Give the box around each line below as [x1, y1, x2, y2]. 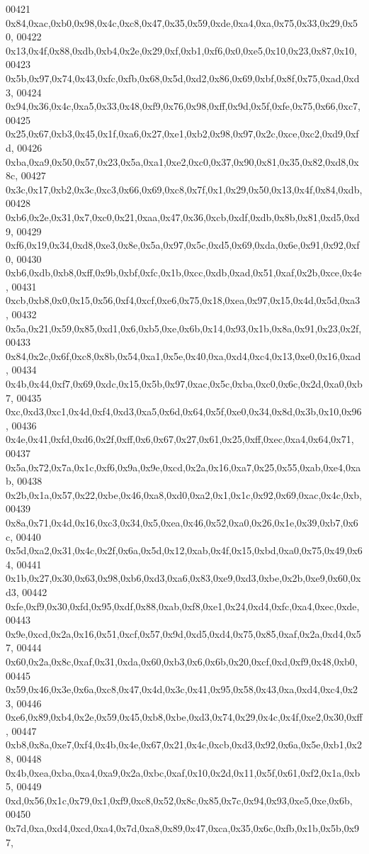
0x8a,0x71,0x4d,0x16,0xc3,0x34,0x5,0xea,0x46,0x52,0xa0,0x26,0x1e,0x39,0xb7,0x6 [6, 515, 358, 529]
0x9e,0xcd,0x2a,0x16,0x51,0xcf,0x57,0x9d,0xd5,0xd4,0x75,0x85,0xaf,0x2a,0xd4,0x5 [6, 626, 361, 641]
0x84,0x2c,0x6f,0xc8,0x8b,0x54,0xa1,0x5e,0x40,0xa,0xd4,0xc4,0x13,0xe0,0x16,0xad [6, 348, 361, 363]
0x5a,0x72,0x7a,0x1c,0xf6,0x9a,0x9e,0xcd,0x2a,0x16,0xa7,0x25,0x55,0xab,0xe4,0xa [6, 459, 361, 474]
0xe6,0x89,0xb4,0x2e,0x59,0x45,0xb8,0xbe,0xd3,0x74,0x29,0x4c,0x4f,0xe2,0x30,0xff [6, 709, 363, 724]
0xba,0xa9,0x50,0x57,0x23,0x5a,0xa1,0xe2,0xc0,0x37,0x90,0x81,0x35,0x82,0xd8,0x [6, 154, 359, 169]
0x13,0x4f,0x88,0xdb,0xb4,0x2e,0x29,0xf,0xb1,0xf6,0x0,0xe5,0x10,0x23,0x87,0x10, [6, 43, 357, 57]
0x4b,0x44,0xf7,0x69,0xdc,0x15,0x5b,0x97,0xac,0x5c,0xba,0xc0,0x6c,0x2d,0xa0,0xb [6, 376, 363, 391]
